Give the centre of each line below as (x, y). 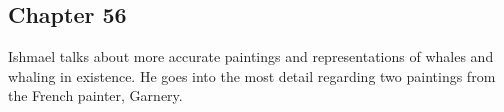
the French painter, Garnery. (95, 95)
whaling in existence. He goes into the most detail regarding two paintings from (252, 75)
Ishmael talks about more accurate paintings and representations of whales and (251, 56)
